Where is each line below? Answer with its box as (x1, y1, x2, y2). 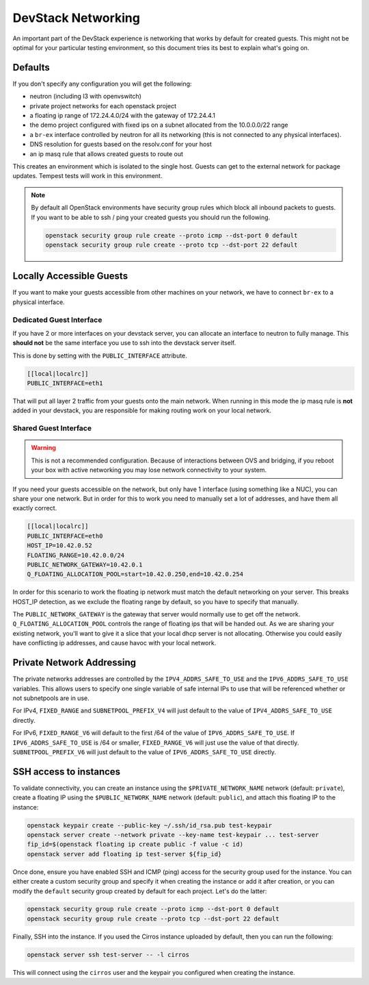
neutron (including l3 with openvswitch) (29, 92, 141, 101)
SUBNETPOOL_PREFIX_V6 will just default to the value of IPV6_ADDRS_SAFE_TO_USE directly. (12, 747, 277, 756)
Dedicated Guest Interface (12, 315, 102, 325)
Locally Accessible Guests (12, 271, 128, 282)
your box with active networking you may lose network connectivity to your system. (31, 466, 266, 474)
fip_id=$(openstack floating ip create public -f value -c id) (27, 840, 244, 849)
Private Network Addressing (12, 657, 137, 669)
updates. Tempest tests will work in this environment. (12, 172, 163, 180)
